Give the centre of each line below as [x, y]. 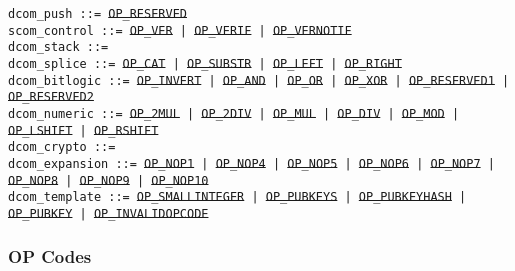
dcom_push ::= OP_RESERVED [97, 14]
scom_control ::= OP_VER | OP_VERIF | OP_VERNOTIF [180, 30]
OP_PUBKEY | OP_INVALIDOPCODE [108, 213]
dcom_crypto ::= [62, 147]
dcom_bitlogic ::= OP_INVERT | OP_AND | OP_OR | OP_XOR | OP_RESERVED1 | [259, 80]
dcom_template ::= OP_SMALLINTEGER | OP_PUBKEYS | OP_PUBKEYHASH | [237, 197]
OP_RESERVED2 [51, 97]
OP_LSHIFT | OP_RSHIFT [83, 130]
